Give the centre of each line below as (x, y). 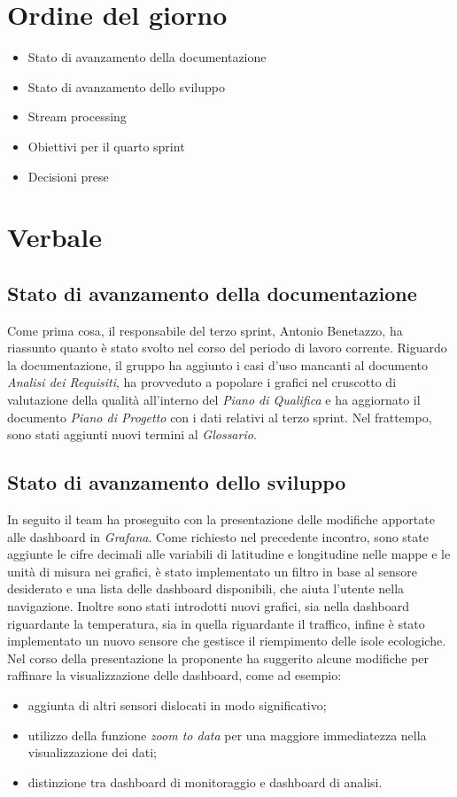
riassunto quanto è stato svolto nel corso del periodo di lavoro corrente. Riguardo (227, 348)
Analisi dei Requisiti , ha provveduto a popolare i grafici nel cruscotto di (202, 382)
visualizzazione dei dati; (92, 752)
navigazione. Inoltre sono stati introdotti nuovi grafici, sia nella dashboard (208, 606)
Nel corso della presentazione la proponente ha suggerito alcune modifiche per (218, 658)
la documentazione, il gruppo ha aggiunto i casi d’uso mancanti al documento (218, 364)
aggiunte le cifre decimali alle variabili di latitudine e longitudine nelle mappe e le (229, 554)
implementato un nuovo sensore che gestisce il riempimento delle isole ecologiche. (227, 641)
